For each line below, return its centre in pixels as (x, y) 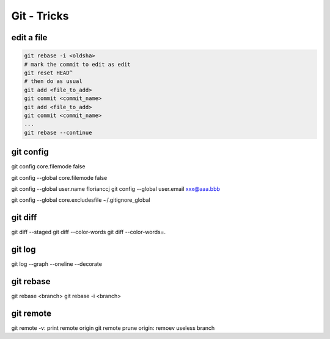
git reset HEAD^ (49, 73)
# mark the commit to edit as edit (77, 64)
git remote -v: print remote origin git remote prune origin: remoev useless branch (113, 328)
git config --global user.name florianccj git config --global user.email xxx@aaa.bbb (116, 188)
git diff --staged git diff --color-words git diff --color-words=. (89, 232)
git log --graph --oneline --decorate (57, 264)
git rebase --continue (58, 132)
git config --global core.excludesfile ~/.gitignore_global (81, 200)
